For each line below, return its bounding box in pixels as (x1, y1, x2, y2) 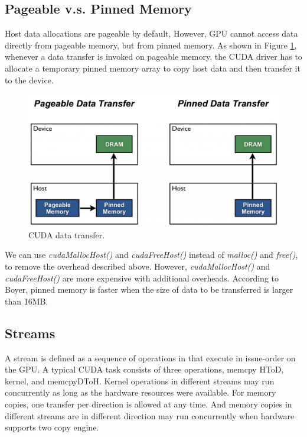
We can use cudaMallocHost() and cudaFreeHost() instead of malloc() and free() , (5, 248, 298, 261)
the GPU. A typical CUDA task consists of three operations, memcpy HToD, (5, 363, 284, 376)
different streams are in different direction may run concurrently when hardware (5, 409, 295, 422)
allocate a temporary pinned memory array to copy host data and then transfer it (5, 61, 301, 74)
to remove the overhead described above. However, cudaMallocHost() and (5, 260, 270, 272)
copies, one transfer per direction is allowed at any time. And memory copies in (5, 397, 292, 410)
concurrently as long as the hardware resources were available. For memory (5, 386, 276, 399)
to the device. (5, 73, 54, 86)
